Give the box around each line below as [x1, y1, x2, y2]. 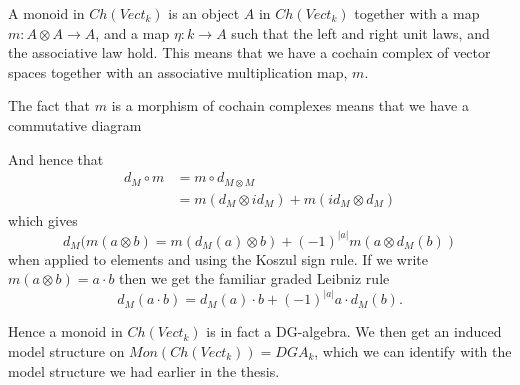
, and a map [95, 22, 170, 43]
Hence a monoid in [8, 321, 123, 342]
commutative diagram [8, 114, 142, 135]
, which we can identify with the [314, 340, 512, 361]
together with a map [354, 3, 480, 23]
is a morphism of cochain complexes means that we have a [111, 95, 469, 116]
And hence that [8, 148, 104, 169]
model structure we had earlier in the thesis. [8, 360, 280, 381]
